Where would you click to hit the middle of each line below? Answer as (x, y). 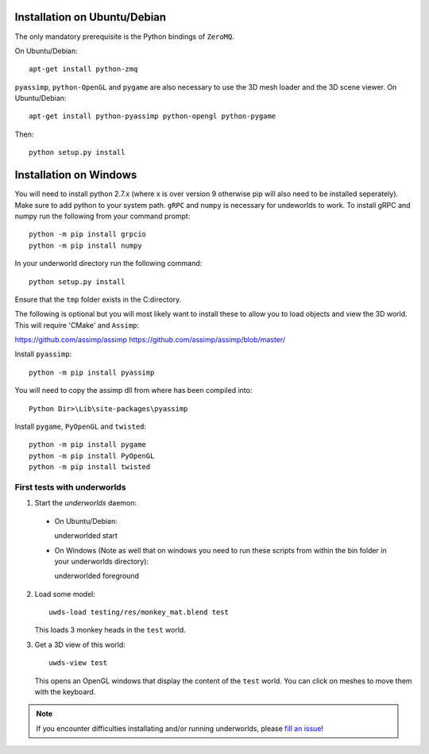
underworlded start (86, 536)
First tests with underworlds (70, 487)
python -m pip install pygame (88, 445)
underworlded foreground (97, 576)
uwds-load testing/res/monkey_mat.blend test (139, 612)
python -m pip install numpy (85, 245)
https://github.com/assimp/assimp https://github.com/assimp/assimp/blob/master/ (150, 340)
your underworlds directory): (102, 561)
